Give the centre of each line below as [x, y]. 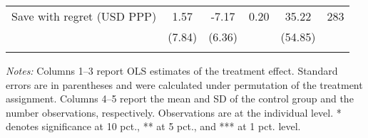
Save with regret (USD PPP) [84, 16]
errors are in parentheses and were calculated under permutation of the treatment [184, 84]
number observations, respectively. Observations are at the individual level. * [174, 112]
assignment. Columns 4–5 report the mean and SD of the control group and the [180, 99]
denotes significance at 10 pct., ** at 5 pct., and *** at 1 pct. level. [153, 126]
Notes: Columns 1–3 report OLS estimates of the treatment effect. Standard [172, 70]
